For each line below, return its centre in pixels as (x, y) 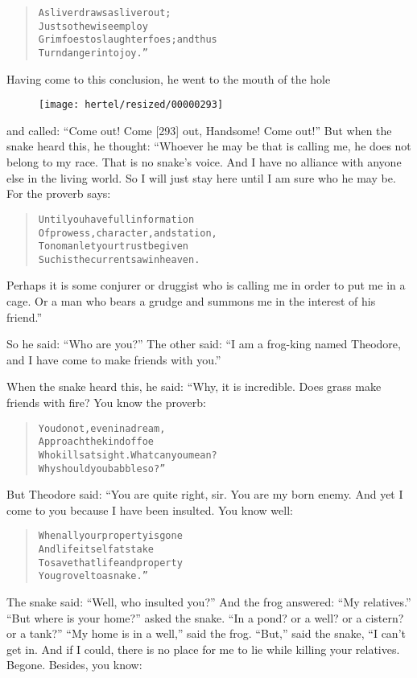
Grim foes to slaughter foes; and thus (128, 40)
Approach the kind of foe (96, 442)
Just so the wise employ (93, 26)
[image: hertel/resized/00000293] (131, 105)
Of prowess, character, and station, (128, 233)
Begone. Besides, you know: (74, 665)
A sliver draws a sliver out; (105, 13)
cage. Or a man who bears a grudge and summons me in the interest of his (191, 301)
